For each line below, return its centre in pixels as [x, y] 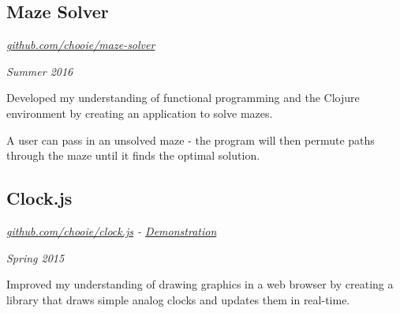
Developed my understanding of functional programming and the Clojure [183, 98]
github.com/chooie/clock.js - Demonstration [112, 230]
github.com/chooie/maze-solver [81, 45]
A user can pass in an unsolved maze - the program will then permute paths [191, 140]
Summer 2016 [40, 71]
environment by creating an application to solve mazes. [140, 113]
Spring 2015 [36, 257]
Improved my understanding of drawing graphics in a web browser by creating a [200, 284]
